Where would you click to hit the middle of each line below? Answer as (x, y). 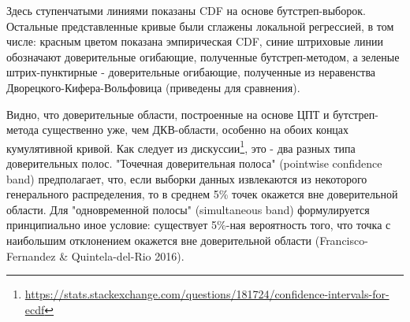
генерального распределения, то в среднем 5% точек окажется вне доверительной (202, 194)
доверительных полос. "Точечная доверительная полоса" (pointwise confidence (194, 163)
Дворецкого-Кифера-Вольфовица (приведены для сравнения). (153, 87)
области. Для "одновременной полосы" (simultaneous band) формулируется (188, 209)
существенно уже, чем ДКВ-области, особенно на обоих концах (196, 130)
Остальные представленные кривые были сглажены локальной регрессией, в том (200, 26)
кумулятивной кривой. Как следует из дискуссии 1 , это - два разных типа (181, 146)
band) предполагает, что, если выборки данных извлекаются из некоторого (187, 178)
